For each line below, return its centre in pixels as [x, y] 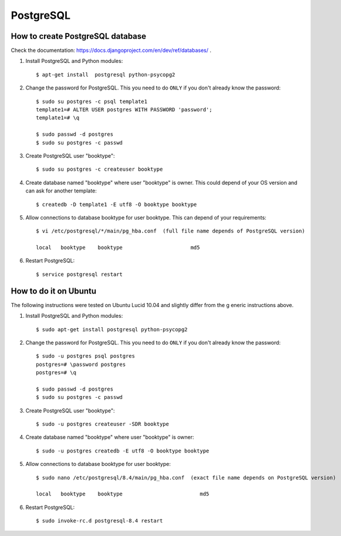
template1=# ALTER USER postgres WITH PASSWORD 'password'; [124, 110]
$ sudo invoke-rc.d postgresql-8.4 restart [99, 521]
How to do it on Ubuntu [54, 291]
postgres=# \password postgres [81, 364]
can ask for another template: [61, 191]
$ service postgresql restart [80, 274]
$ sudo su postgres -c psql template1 [92, 101]
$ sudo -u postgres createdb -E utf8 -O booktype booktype [123, 451]
